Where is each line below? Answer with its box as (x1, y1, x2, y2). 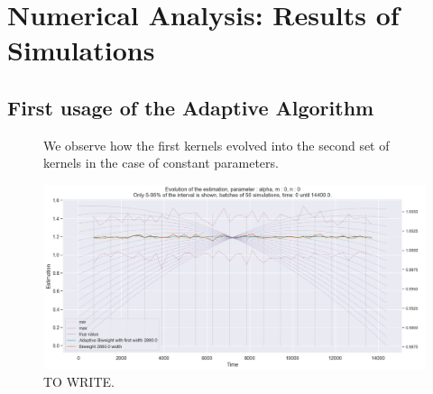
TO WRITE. (43, 371, 115, 390)
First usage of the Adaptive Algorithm (7, 93, 374, 121)
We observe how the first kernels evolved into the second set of (43, 135, 390, 154)
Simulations (7, 32, 155, 69)
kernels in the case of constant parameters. (43, 153, 279, 172)
